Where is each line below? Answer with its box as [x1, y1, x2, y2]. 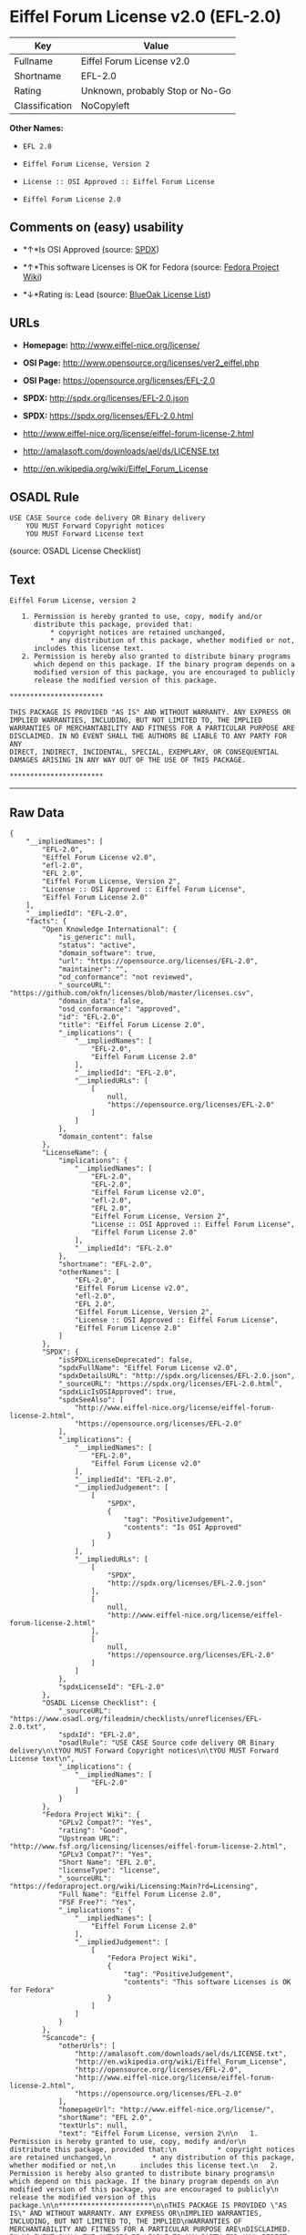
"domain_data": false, [57, 996, 145, 1005]
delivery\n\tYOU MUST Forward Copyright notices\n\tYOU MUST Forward [9, 1746, 280, 1756]
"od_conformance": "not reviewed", [57, 973, 194, 982]
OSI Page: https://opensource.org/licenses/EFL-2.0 [22, 375, 216, 386]
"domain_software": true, [57, 949, 157, 958]
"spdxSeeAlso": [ [57, 1396, 125, 1405]
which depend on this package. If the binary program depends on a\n [9, 2177, 280, 2186]
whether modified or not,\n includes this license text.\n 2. [9, 2161, 280, 2170]
